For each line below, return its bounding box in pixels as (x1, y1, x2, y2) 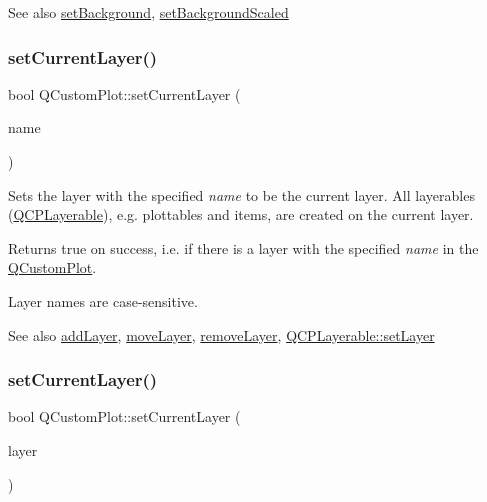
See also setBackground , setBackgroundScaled (8, 2, 289, 22)
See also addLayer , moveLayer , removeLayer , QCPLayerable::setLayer (8, 324, 435, 345)
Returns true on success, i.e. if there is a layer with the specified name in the (8, 237, 479, 258)
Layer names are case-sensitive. (8, 290, 198, 311)
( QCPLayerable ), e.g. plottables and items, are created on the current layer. (8, 204, 474, 225)
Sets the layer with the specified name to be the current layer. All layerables (8, 184, 475, 205)
